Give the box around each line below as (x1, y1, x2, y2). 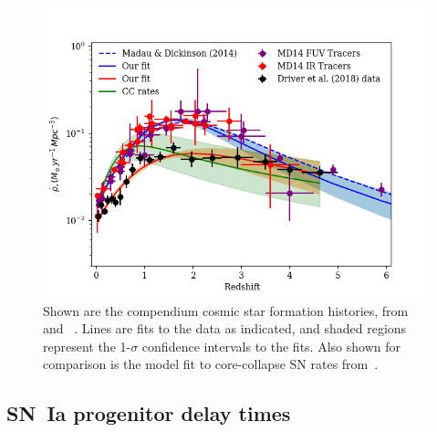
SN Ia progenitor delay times (6, 399, 291, 427)
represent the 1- (43, 336, 131, 355)
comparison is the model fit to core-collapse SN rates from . (43, 354, 379, 374)
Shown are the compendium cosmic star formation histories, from (43, 300, 409, 320)
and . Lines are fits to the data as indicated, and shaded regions (43, 319, 407, 338)
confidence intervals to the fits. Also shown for (141, 336, 401, 355)
